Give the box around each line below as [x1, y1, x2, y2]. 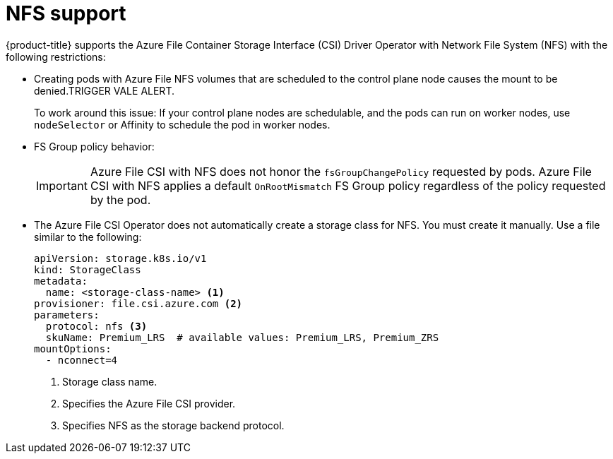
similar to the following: [34, 230, 142, 243]
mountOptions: [34, 342, 112, 354]
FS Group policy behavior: [34, 140, 155, 153]
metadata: [34, 275, 88, 287]
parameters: [34, 309, 100, 321]
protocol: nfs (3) [45, 320, 148, 332]
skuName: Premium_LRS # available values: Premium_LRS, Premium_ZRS [45, 331, 439, 343]
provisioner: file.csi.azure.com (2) [34, 297, 243, 309]
